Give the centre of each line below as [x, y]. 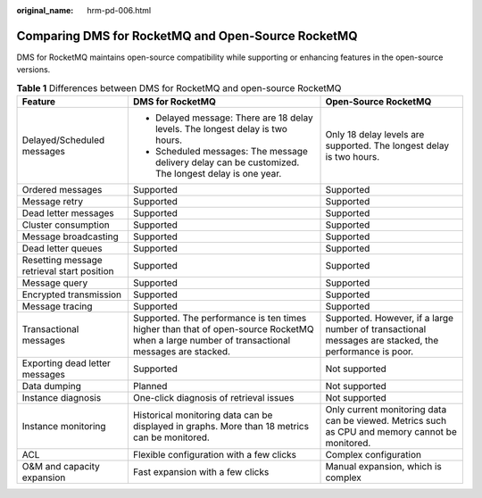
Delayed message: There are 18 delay [234, 118]
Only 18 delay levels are [375, 135]
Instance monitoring [64, 427]
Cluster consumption [66, 225]
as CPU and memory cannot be [391, 432]
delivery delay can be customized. [227, 162]
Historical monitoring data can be [203, 415]
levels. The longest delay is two [221, 129]
